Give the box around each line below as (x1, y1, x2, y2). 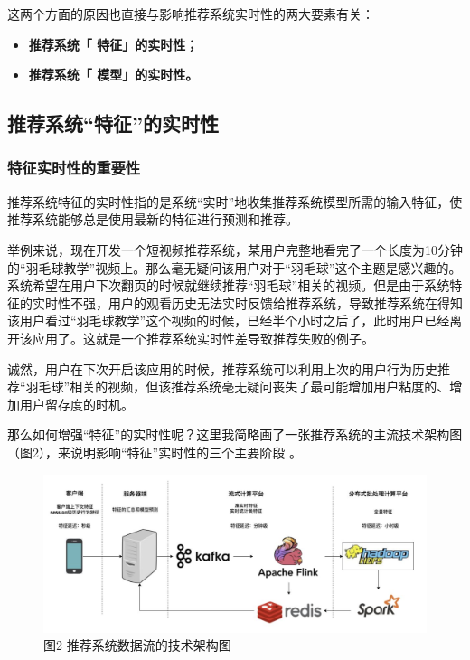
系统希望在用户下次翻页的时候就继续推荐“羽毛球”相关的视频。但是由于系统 (7, 276, 450, 295)
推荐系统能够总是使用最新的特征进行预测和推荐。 (7, 210, 298, 229)
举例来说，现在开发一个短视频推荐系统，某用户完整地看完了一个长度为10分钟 (7, 240, 463, 259)
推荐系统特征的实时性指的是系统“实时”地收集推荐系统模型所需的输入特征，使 (7, 192, 463, 211)
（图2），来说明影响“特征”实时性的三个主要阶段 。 (7, 442, 302, 461)
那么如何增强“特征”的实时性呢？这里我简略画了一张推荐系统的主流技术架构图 (7, 425, 463, 444)
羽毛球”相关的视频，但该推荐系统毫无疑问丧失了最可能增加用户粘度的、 (25, 377, 450, 396)
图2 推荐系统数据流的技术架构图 (43, 636, 231, 655)
